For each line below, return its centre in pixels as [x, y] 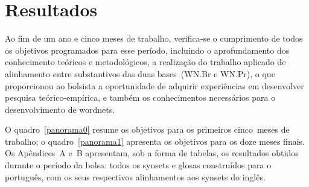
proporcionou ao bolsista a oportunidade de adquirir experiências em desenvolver [154, 85]
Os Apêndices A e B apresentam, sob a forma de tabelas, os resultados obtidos [152, 153]
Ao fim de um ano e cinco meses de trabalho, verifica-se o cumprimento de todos [154, 38]
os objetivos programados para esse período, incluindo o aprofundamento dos [147, 50]
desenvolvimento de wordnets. [60, 109]
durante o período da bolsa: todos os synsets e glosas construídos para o [138, 165]
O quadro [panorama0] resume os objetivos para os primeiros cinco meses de [147, 129]
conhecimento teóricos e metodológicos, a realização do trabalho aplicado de [145, 62]
